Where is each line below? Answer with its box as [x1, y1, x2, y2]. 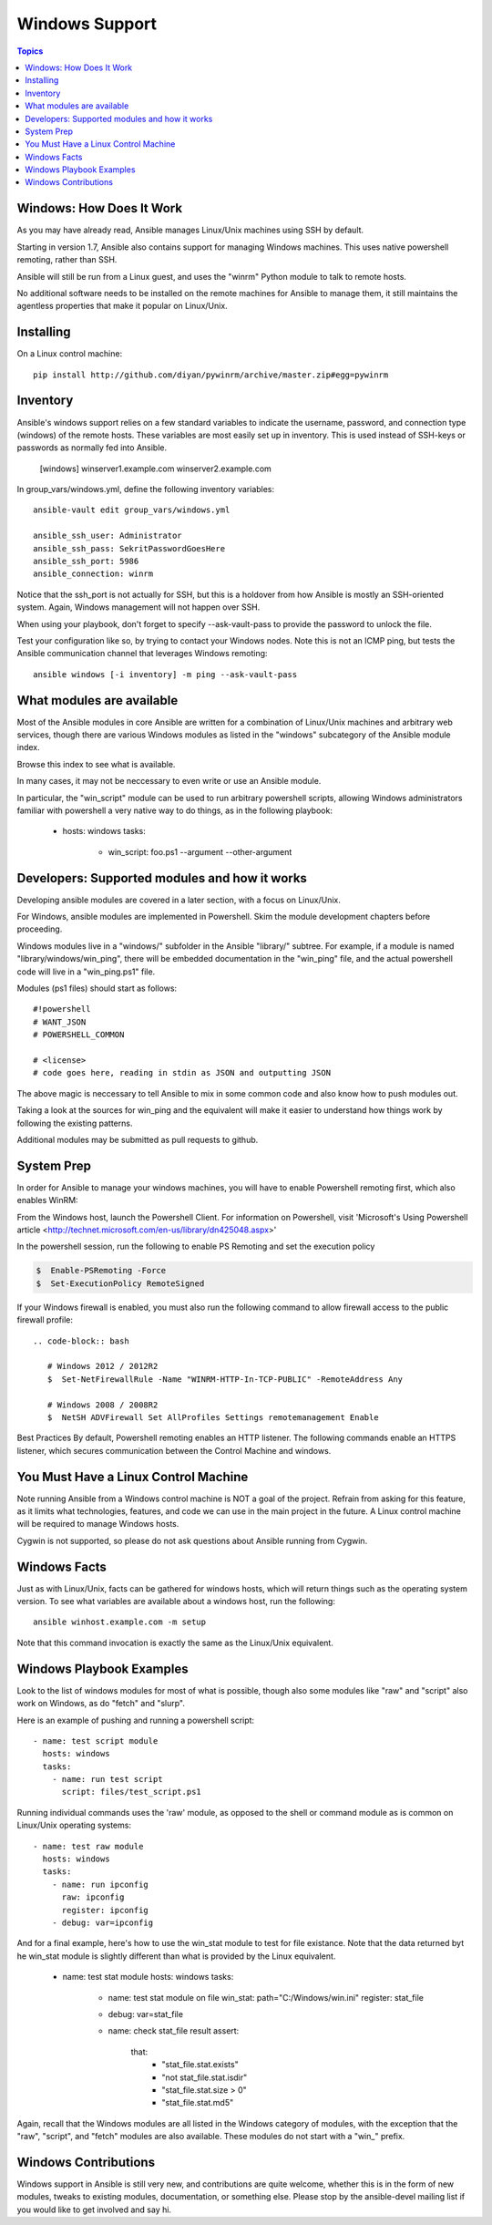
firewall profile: [16, 1314, 73, 1325]
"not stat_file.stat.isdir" [161, 2072, 248, 2083]
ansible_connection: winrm [33, 569, 154, 579]
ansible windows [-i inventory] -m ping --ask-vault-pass [33, 669, 298, 679]
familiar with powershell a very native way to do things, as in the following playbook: [16, 805, 333, 816]
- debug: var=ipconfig [51, 1918, 154, 1928]
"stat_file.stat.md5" [161, 2097, 234, 2108]
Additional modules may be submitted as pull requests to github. [16, 1134, 259, 1145]
